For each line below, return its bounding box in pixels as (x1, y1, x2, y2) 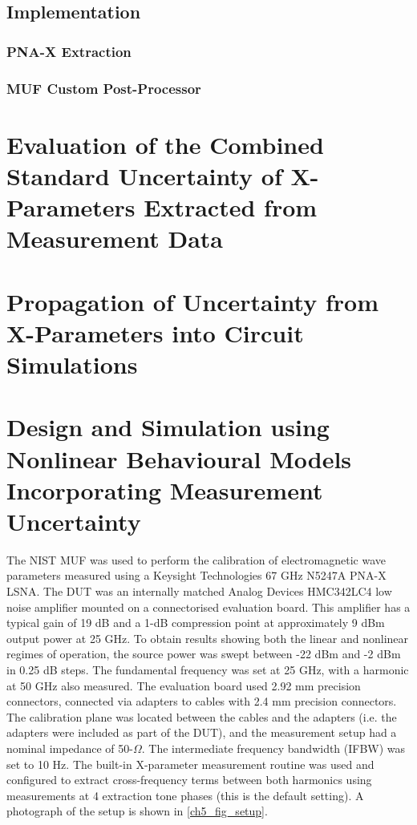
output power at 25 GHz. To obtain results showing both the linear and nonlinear (6, 629, 409, 646)
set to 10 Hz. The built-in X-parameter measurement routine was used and (6, 755, 374, 772)
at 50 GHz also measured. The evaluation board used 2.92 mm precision (6, 677, 361, 694)
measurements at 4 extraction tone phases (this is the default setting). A (6, 787, 364, 803)
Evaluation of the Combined (6, 127, 324, 160)
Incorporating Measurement (6, 473, 323, 506)
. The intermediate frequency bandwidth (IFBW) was (141, 739, 406, 756)
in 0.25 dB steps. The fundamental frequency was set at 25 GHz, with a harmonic (6, 661, 409, 677)
